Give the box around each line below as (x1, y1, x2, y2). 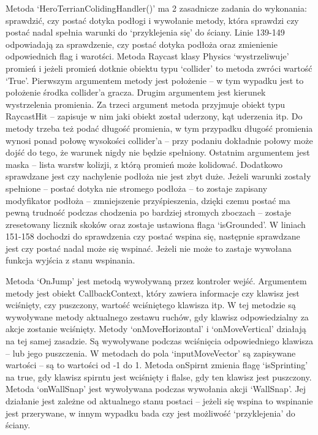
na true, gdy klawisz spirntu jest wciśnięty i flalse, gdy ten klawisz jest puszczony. (6, 370, 312, 383)
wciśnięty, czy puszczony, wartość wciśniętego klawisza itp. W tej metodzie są (6, 298, 296, 311)
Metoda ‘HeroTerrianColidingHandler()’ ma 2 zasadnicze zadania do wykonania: (6, 2, 307, 14)
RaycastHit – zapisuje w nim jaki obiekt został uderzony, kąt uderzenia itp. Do (6, 110, 303, 123)
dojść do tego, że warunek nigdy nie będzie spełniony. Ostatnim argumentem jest (6, 146, 310, 159)
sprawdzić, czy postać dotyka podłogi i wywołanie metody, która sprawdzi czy (6, 13, 299, 26)
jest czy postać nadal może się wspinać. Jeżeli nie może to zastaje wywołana (6, 241, 292, 254)
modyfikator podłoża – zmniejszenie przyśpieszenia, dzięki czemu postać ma (6, 194, 290, 206)
